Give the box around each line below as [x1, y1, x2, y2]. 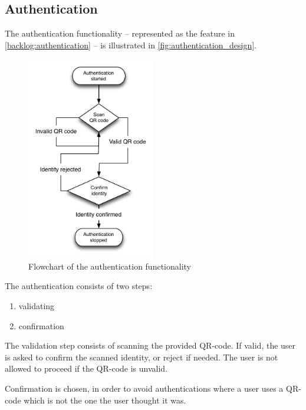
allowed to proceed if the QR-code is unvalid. [5, 362, 168, 375]
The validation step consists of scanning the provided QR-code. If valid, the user [5, 339, 296, 352]
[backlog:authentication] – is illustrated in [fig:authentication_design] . [5, 38, 256, 51]
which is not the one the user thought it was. [24, 393, 186, 406]
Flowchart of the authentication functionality [28, 260, 191, 272]
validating [18, 300, 55, 312]
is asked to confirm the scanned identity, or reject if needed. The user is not [5, 350, 278, 363]
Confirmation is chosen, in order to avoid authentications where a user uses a [5, 382, 284, 395]
